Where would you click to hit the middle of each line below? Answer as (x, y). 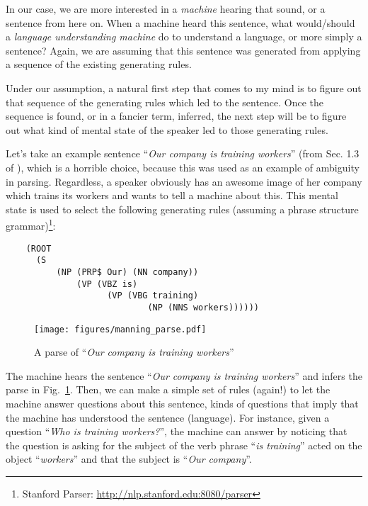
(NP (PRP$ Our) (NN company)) (127, 272)
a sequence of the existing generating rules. (99, 64)
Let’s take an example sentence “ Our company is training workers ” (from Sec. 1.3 (183, 153)
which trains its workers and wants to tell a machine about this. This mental (172, 195)
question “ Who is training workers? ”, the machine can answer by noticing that (177, 431)
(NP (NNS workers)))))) (203, 307)
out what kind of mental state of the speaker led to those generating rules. (167, 129)
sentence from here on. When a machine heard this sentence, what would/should (180, 22)
